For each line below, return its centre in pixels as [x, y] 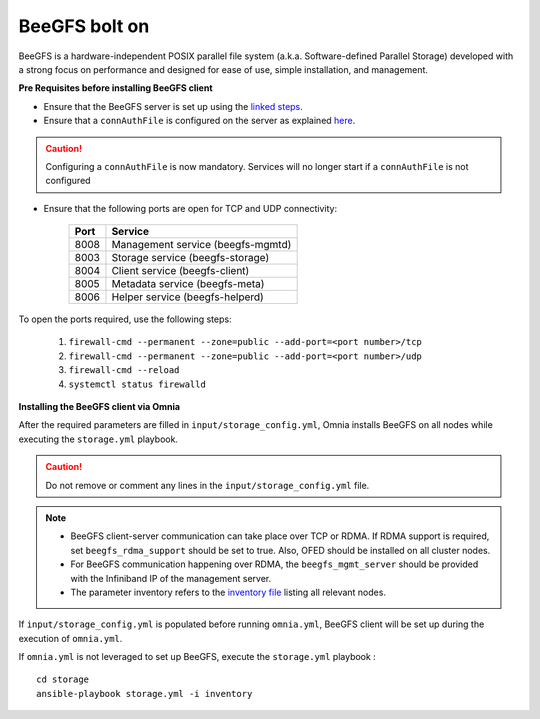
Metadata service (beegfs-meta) [188, 284]
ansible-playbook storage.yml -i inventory [144, 693]
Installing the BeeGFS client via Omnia [99, 407]
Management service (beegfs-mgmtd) [201, 245]
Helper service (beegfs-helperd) [187, 297]
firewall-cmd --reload [124, 370]
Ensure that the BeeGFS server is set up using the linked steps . [173, 106]
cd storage [63, 679]
